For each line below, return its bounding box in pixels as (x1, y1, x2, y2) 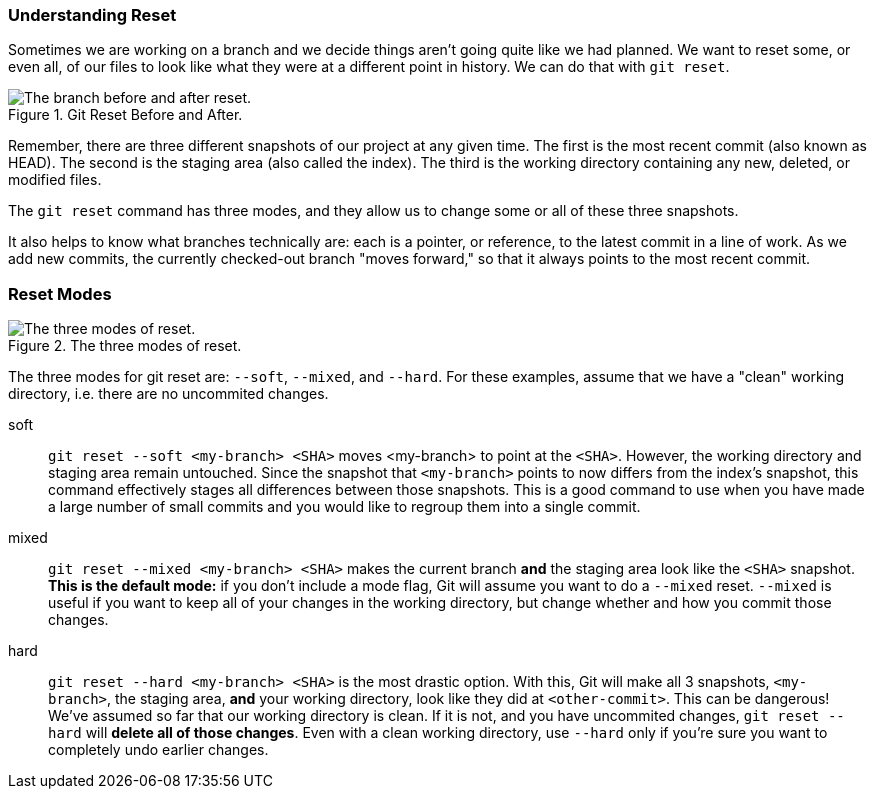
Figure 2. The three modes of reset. (8, 337, 242, 355)
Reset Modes (8, 283, 112, 304)
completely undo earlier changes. (48, 741, 269, 759)
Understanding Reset (8, 5, 177, 25)
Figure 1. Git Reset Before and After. (8, 106, 243, 124)
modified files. (8, 171, 102, 189)
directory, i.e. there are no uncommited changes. (8, 385, 329, 403)
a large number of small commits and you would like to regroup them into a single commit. (48, 498, 641, 516)
